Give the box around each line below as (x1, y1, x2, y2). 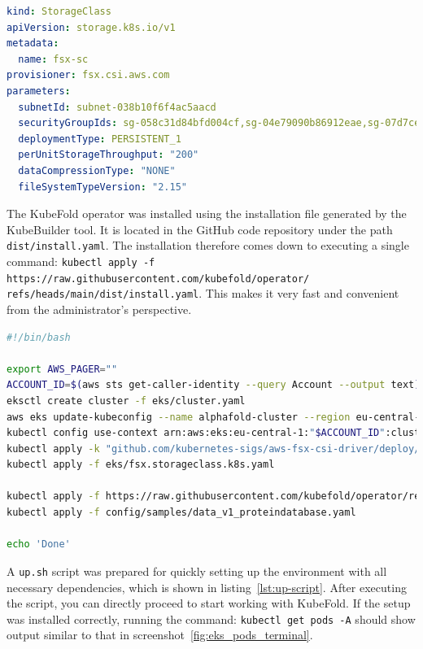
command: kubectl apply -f (7, 252, 155, 269)
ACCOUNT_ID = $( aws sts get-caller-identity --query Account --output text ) (7, 379, 421, 391)
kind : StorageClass (7, 6, 111, 17)
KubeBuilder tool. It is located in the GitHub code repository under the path (7, 220, 393, 237)
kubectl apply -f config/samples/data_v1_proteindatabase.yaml (7, 507, 356, 519)
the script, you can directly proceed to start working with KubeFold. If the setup (7, 595, 411, 612)
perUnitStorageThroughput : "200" (18, 149, 199, 161)
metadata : (7, 37, 59, 50)
